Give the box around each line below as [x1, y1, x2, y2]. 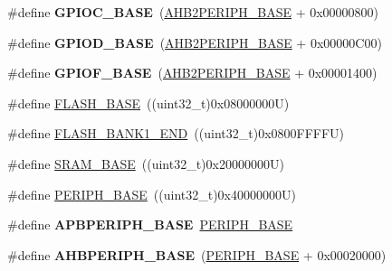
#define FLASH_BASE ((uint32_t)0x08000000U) [7, 93, 290, 112]
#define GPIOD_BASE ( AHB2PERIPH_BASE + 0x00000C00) [7, 33, 382, 51]
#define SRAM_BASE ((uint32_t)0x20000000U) [7, 154, 284, 173]
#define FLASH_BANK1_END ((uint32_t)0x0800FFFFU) [7, 124, 345, 143]
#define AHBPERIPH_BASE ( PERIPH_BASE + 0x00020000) [7, 245, 387, 264]
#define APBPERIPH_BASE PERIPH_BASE [7, 215, 293, 234]
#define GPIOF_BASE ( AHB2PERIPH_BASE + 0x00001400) [7, 63, 378, 82]
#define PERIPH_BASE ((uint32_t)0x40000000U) [7, 184, 296, 203]
